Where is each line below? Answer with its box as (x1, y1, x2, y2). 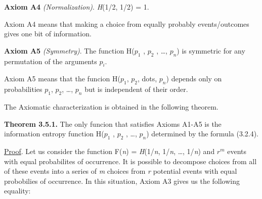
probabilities (4, 84, 42, 94)
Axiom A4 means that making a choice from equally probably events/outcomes (4, 18, 249, 29)
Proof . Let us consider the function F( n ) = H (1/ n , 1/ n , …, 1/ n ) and (4, 145, 215, 156)
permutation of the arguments (4, 56, 97, 66)
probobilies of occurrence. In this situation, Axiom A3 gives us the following (4, 175, 240, 186)
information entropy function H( (4, 128, 104, 139)
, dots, (137, 73, 157, 84)
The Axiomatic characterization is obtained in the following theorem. (4, 101, 219, 112)
